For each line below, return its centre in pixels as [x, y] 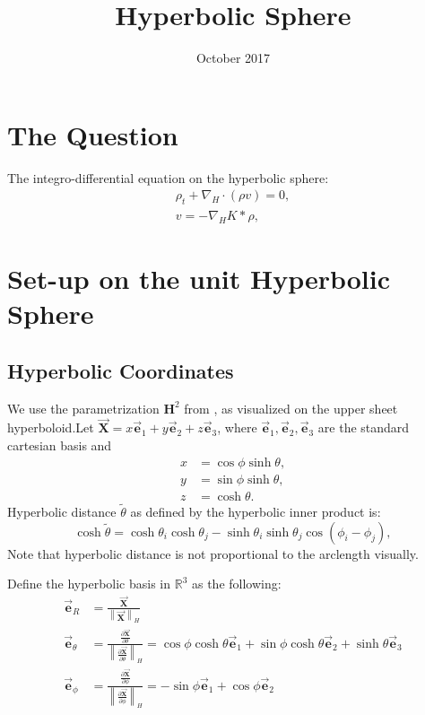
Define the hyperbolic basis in [89, 584]
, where [237, 427]
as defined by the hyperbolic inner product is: [256, 511]
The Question [93, 134]
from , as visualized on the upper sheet [291, 408]
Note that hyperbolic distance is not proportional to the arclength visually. [213, 553]
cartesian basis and [60, 445]
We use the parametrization [83, 408]
